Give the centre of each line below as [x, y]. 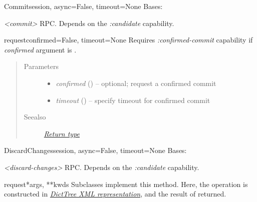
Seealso [35, 117]
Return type [62, 133]
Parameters [41, 66]
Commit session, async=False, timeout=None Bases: [83, 6]
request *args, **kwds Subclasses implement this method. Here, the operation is [126, 184]
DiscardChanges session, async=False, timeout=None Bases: [95, 150]
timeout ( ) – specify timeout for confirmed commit [133, 100]
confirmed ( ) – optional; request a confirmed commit [136, 83]
